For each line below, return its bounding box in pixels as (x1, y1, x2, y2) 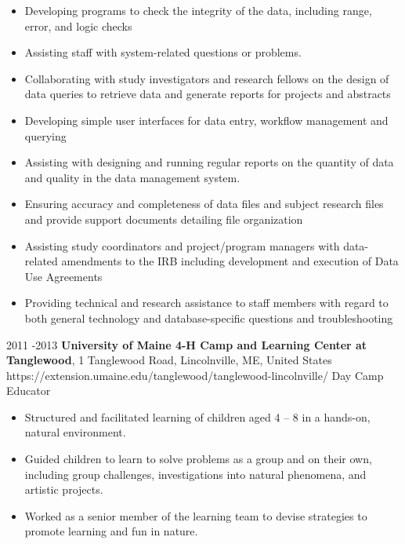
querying (24, 127, 67, 144)
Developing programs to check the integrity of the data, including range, (24, 2, 372, 18)
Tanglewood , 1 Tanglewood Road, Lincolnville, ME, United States (6, 352, 332, 368)
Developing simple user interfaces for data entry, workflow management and (24, 111, 389, 128)
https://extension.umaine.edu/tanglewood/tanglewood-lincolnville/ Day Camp (6, 367, 384, 383)
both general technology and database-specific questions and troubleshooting (24, 309, 393, 326)
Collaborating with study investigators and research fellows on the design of (24, 70, 389, 86)
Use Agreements (24, 268, 103, 284)
